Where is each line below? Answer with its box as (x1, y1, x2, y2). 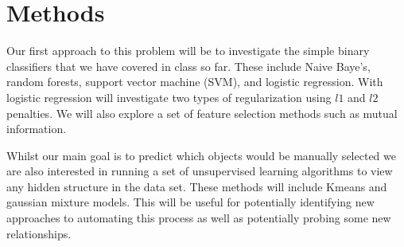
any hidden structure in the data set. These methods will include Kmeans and (6, 178, 387, 194)
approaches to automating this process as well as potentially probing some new (6, 210, 391, 226)
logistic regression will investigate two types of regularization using (6, 88, 332, 105)
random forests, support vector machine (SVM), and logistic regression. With (6, 73, 383, 90)
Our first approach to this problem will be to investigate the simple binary (6, 42, 370, 59)
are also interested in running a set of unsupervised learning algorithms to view (6, 163, 393, 179)
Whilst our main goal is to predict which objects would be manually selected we (6, 147, 396, 163)
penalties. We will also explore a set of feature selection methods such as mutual (6, 104, 398, 121)
